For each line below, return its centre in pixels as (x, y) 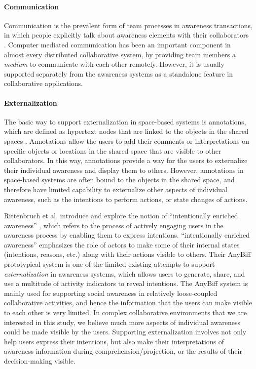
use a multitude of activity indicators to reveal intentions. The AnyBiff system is (126, 283)
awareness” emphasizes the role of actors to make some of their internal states (122, 244)
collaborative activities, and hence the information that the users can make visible (128, 303)
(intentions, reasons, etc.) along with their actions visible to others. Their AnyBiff (128, 254)
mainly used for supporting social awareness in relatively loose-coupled (111, 293)
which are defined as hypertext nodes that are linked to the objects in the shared (126, 131)
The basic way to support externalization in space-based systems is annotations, (125, 121)
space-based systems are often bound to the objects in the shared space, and (119, 180)
